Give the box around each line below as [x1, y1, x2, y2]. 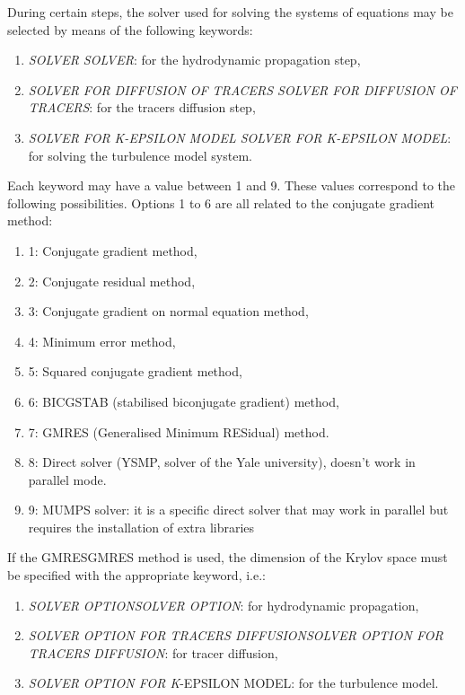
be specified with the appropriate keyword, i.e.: [7, 566, 266, 585]
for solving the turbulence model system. [28, 145, 252, 164]
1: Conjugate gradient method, [28, 241, 197, 260]
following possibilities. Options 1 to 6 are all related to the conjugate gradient [7, 193, 435, 212]
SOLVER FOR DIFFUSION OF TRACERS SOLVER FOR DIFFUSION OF [28, 80, 457, 99]
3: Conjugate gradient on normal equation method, [28, 302, 309, 321]
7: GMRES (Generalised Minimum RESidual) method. [28, 422, 329, 441]
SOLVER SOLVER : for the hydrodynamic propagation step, [28, 50, 361, 69]
